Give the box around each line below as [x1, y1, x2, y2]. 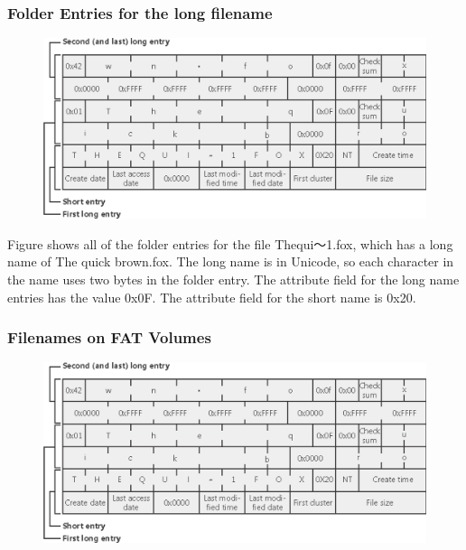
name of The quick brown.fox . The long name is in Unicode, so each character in [7, 252, 454, 271]
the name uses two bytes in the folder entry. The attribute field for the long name [7, 269, 460, 288]
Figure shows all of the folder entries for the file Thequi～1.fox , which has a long [7, 234, 453, 253]
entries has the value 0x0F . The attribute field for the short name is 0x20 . [7, 287, 416, 306]
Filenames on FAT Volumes [7, 326, 211, 349]
